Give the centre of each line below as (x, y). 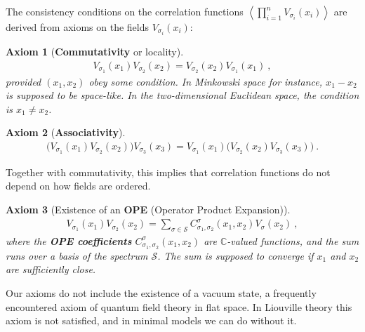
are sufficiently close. (51, 269)
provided (24, 81)
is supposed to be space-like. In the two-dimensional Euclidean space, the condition (182, 95)
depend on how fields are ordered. (78, 186)
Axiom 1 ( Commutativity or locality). (95, 52)
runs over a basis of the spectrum (77, 255)
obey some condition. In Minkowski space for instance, (206, 81)
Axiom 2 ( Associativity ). (66, 132)
